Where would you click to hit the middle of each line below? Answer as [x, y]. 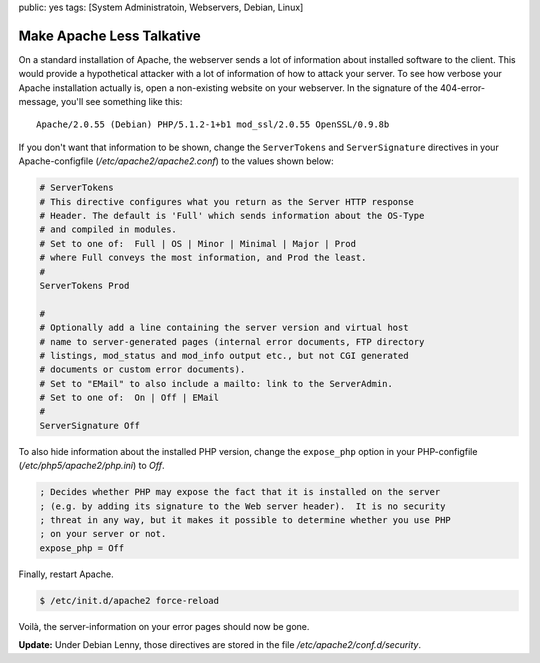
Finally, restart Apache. [66, 574]
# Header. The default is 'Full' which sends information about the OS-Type [232, 216]
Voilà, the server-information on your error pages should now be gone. [164, 626]
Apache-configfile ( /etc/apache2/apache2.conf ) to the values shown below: [176, 161]
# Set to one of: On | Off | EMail [129, 398]
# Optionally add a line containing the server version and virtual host [224, 328]
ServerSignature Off [89, 425]
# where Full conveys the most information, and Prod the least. [203, 258]
